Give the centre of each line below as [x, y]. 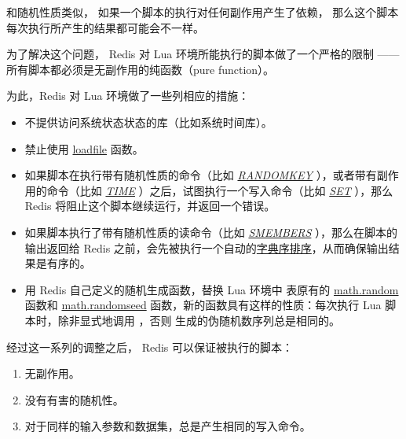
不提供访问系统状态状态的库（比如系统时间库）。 [148, 122]
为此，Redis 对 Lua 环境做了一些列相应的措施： [128, 96]
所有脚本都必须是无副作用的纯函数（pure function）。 [141, 69]
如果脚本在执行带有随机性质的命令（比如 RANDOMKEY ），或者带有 [201, 175]
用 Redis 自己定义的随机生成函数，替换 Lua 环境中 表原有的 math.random [212, 289]
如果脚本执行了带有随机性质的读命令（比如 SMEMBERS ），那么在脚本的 [211, 232]
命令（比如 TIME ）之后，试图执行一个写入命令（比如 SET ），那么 [220, 190]
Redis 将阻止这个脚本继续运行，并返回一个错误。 [150, 206]
